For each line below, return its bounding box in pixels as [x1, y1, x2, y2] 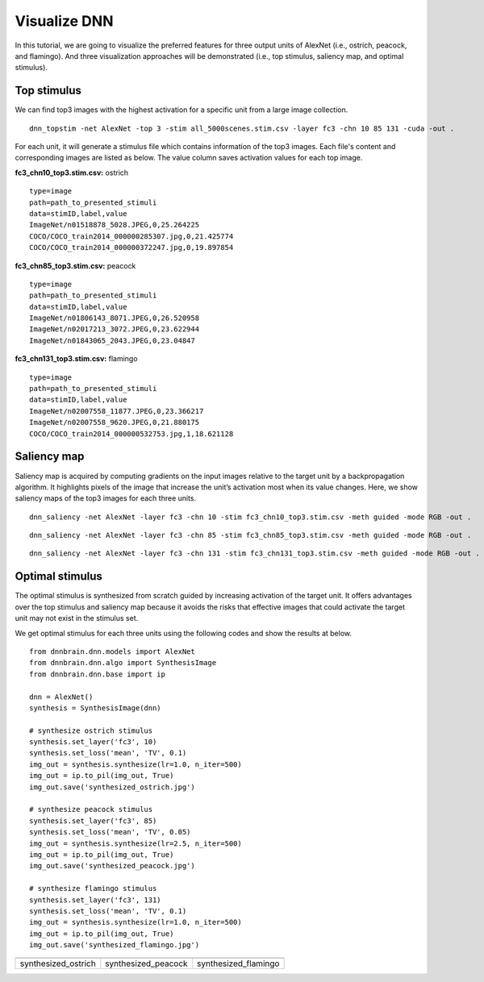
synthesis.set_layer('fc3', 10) [29, 738, 157, 747]
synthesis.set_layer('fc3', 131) [29, 895, 161, 905]
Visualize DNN [15, 12, 114, 30]
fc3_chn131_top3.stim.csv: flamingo [15, 354, 138, 364]
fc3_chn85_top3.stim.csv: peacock [15, 260, 136, 270]
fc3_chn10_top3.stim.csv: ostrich [15, 168, 129, 177]
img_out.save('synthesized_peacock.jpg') [29, 861, 195, 871]
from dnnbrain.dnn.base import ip [29, 669, 165, 679]
